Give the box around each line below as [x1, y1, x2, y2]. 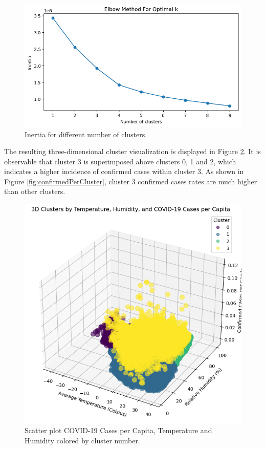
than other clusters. [4, 186, 65, 197]
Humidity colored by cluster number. [25, 435, 140, 445]
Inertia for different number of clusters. [25, 129, 147, 139]
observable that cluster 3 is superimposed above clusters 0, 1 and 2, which [4, 156, 236, 166]
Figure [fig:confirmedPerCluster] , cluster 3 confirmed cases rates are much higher [4, 176, 257, 186]
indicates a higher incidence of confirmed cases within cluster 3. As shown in [4, 166, 244, 177]
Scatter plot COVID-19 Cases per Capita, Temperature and [25, 425, 212, 436]
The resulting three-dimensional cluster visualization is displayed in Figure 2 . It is [4, 146, 261, 157]
